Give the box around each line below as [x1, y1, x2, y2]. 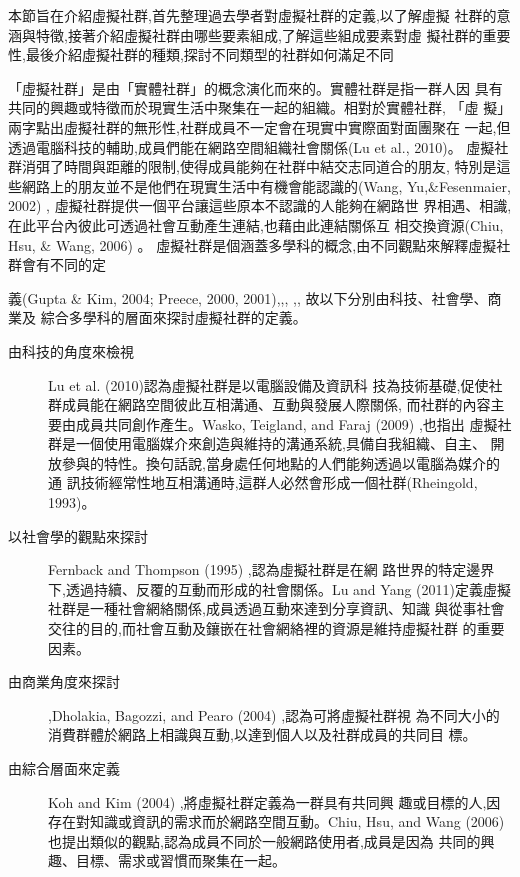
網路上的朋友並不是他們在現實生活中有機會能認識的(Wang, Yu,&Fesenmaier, [21, 175, 511, 196]
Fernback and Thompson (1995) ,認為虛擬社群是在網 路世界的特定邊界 [48, 559, 495, 580]
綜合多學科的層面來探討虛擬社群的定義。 [40, 307, 307, 328]
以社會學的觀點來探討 [8, 525, 148, 546]
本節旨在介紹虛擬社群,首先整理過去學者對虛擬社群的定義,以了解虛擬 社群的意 [8, 5, 511, 25]
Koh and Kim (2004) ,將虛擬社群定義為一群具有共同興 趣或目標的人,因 [48, 791, 501, 812]
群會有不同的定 [8, 254, 106, 275]
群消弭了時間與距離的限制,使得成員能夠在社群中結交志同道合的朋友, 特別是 [8, 156, 497, 177]
